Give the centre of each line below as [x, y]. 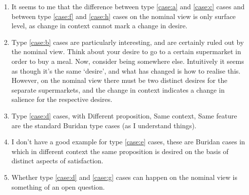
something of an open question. [58, 186]
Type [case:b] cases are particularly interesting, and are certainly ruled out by [128, 42]
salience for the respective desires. [62, 99]
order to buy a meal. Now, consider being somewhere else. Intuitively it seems [128, 61]
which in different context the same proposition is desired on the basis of [120, 151]
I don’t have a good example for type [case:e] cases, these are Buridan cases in [128, 142]
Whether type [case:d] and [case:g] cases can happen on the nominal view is [124, 177]
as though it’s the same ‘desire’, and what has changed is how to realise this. [126, 70]
